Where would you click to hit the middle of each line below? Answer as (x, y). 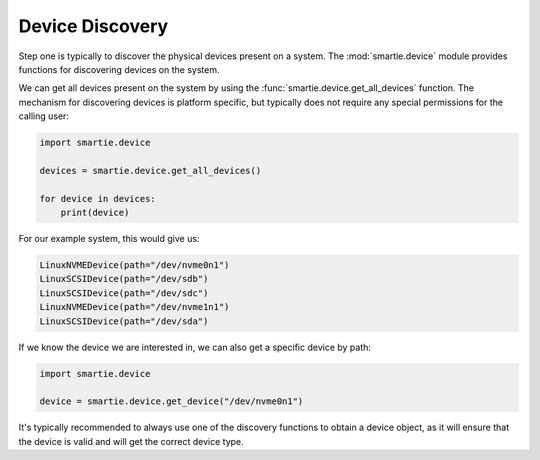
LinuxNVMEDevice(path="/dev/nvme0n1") (134, 265)
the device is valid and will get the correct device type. (131, 441)
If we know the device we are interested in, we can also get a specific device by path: (195, 347)
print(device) (95, 213)
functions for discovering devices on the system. (119, 69)
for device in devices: (98, 198)
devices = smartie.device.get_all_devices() (150, 170)
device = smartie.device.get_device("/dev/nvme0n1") (171, 401)
